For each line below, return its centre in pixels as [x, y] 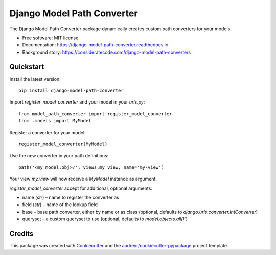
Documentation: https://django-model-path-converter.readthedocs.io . [96, 45]
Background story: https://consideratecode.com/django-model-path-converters [107, 52]
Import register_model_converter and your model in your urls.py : [77, 102]
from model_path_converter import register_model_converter [95, 114]
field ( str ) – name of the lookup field [60, 205]
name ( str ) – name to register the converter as [71, 197]
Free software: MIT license [50, 38]
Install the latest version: [35, 79]
